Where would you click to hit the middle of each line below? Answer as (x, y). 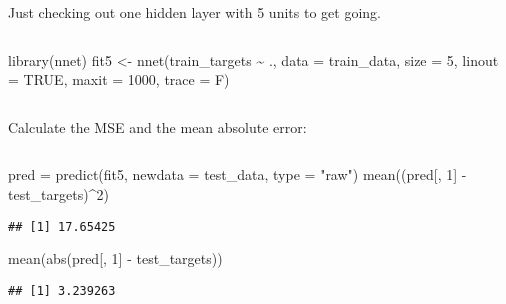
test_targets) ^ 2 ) (58, 193)
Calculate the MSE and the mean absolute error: (157, 126)
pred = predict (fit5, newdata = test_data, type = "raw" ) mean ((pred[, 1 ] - (237, 174)
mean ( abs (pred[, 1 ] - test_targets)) (115, 258)
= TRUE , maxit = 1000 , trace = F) (119, 79)
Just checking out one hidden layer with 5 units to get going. (194, 12)
